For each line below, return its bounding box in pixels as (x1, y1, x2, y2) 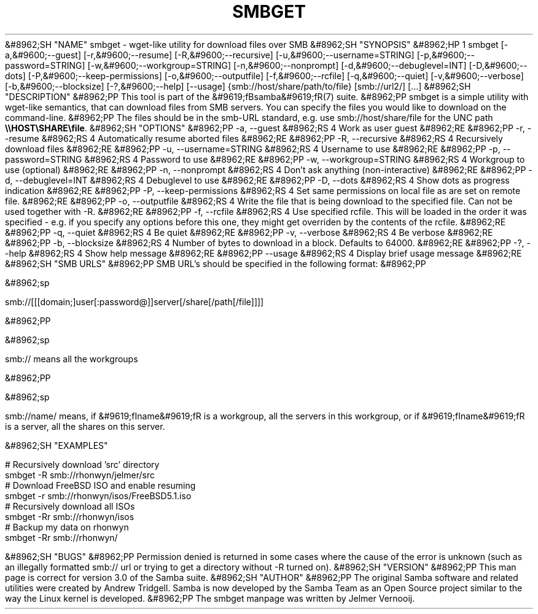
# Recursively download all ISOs (5, 500, 135, 511)
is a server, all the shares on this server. (5, 421, 165, 432)
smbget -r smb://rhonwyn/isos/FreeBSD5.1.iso (5, 490, 192, 501)
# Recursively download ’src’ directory (5, 459, 160, 470)
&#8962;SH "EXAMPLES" (5, 440, 108, 451)
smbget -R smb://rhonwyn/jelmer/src (5, 469, 155, 480)
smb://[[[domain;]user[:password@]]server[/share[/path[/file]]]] (5, 296, 264, 307)
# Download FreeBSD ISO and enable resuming (5, 480, 196, 491)
